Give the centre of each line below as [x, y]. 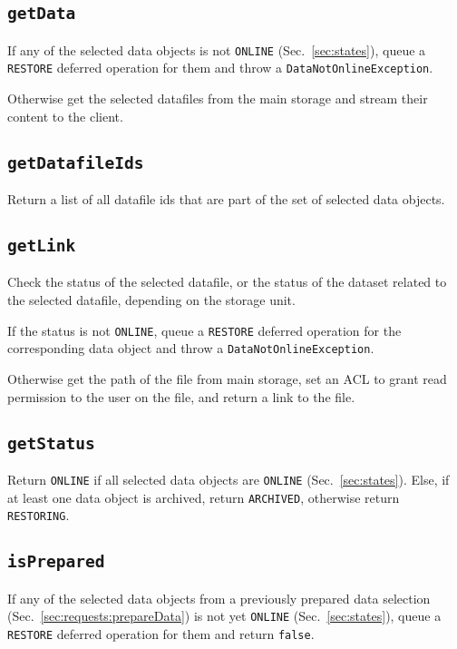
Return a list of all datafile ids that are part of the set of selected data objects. [226, 199]
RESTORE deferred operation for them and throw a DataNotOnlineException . [220, 68]
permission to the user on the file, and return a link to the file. [181, 396]
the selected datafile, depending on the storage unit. [151, 300]
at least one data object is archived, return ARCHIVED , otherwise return [204, 497]
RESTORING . [39, 515]
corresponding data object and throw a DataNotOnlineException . [191, 348]
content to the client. [65, 116]
